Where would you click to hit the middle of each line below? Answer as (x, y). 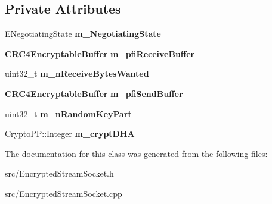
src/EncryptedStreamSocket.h (59, 173)
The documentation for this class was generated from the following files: (136, 153)
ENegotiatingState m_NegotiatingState (83, 34)
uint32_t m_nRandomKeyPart (68, 113)
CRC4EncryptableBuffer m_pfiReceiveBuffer (100, 53)
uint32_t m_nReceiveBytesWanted (77, 73)
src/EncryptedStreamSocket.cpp (64, 193)
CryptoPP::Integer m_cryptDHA (70, 134)
